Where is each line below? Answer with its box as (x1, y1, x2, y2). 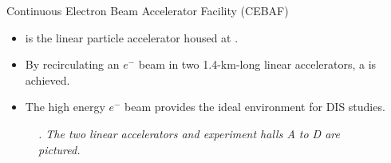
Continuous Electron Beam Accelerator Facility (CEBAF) (6, 2, 289, 18)
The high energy (25, 98, 105, 115)
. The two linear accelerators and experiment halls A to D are (38, 125, 340, 141)
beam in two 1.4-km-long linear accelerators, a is (138, 56, 377, 73)
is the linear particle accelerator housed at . (25, 29, 239, 46)
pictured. (38, 141, 81, 157)
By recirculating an (25, 56, 120, 73)
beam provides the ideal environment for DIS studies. (124, 98, 385, 115)
